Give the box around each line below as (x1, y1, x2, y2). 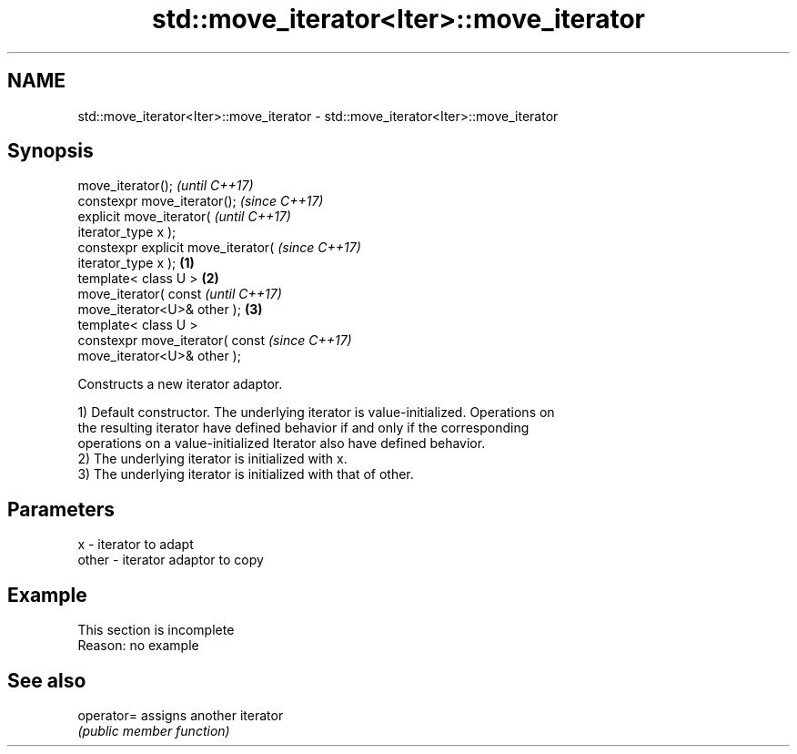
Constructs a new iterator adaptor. (77, 376, 283, 392)
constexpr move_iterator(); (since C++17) (77, 193, 324, 209)
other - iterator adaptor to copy (77, 552, 264, 568)
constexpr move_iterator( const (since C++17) (77, 332, 352, 349)
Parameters (7, 497, 115, 521)
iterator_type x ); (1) (77, 255, 195, 271)
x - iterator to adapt (77, 536, 194, 553)
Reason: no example (77, 637, 199, 654)
